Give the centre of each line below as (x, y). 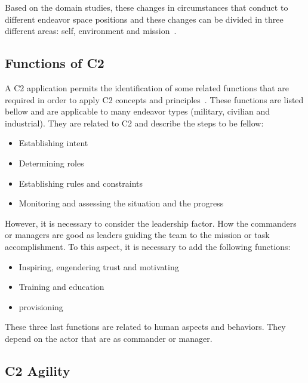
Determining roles (51, 163)
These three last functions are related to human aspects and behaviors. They (145, 327)
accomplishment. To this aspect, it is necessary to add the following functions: (148, 246)
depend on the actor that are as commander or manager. (109, 338)
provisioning (41, 306)
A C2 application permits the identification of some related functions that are (147, 87)
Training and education (61, 287)
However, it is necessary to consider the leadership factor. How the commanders (151, 223)
